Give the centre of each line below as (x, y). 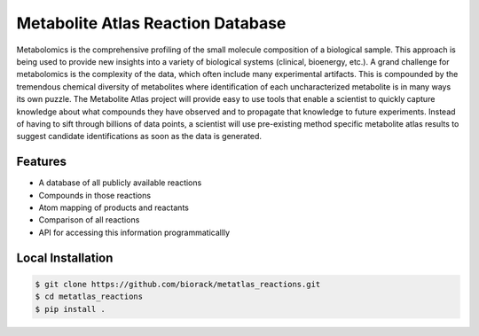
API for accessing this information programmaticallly (134, 232)
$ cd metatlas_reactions (89, 297)
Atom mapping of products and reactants (114, 207)
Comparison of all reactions (89, 220)
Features (41, 162)
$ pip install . (71, 309)
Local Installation (65, 258)
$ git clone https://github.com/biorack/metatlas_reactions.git (178, 284)
